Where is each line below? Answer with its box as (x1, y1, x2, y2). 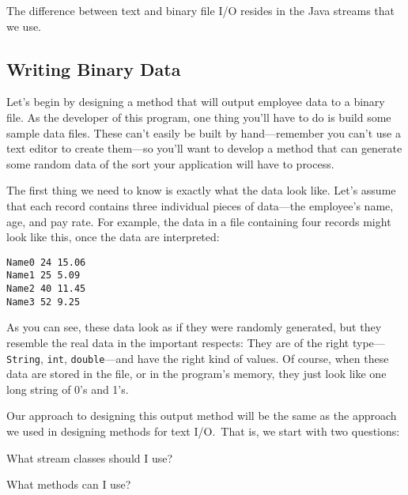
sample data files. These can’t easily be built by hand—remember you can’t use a (6, 124, 401, 141)
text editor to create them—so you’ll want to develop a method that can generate (6, 140, 402, 157)
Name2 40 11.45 (6, 283, 86, 295)
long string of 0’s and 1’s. (6, 380, 129, 397)
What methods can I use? (6, 476, 131, 493)
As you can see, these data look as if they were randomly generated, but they (6, 319, 382, 335)
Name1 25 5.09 (6, 270, 81, 282)
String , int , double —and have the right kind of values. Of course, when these (6, 350, 389, 366)
